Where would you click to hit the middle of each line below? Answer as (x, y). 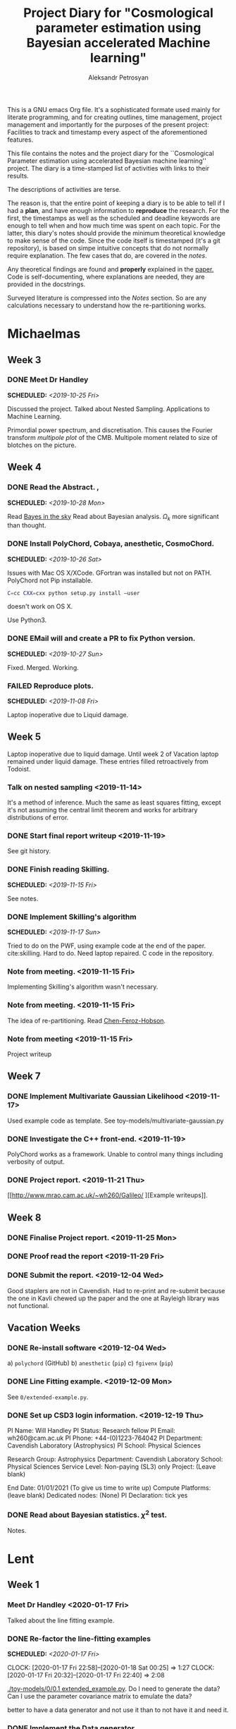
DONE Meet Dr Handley (48, 380)
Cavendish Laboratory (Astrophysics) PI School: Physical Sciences (104, 1446)
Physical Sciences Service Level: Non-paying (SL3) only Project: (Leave (112, 1467)
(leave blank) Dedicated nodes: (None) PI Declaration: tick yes (98, 1496)
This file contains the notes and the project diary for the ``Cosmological (111, 153)
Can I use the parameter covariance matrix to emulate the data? (100, 1696)
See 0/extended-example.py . (48, 1397)
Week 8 (24, 1217)
